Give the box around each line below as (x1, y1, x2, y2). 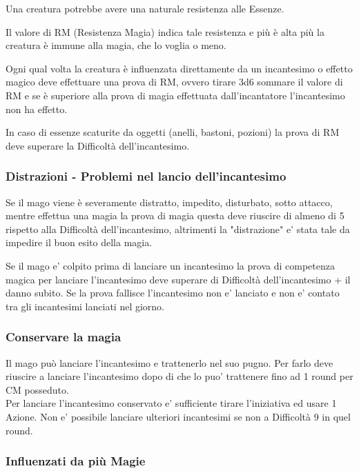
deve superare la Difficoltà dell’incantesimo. (6, 138, 190, 152)
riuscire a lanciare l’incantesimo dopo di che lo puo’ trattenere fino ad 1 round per (6, 369, 353, 383)
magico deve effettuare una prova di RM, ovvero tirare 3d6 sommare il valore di (6, 74, 343, 89)
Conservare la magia (6, 328, 122, 345)
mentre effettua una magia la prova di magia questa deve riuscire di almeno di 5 (6, 208, 345, 223)
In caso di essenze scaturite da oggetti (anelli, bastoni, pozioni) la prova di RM (6, 125, 340, 139)
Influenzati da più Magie (6, 452, 146, 470)
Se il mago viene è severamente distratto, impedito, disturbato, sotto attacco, (6, 194, 333, 209)
